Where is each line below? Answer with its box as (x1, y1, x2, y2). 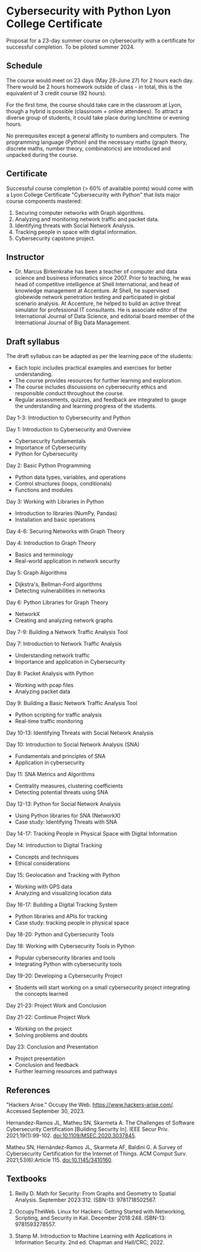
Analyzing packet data (14, 688, 71, 695)
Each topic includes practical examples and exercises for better (14, 364, 172, 371)
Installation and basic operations (14, 516, 96, 523)
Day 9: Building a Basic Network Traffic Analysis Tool (6, 700, 137, 707)
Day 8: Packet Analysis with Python (6, 670, 94, 677)
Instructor (6, 251, 45, 262)
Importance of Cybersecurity (14, 444, 87, 451)
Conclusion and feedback (14, 1061, 79, 1069)
